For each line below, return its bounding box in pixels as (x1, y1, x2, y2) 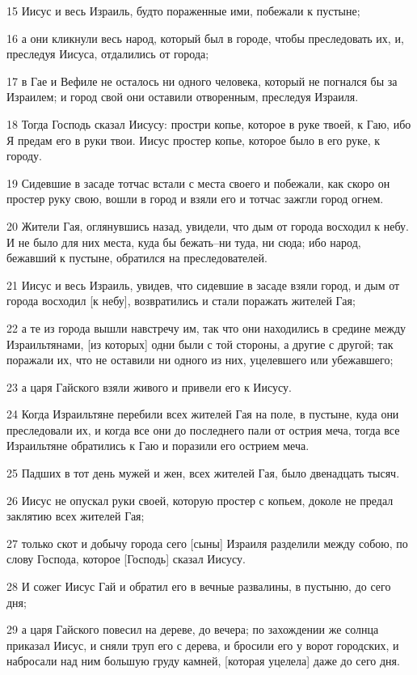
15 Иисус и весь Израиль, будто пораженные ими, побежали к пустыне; (6, 2, 360, 19)
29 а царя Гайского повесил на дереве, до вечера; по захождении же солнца (6, 621, 379, 638)
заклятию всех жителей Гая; (6, 507, 145, 524)
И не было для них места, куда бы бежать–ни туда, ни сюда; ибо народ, (6, 233, 361, 250)
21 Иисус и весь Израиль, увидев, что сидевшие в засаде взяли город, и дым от (6, 276, 400, 293)
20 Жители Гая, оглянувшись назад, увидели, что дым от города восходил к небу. (6, 217, 409, 234)
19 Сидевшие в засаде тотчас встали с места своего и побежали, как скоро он (6, 174, 390, 191)
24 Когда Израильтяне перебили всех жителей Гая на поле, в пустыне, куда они (6, 405, 399, 422)
